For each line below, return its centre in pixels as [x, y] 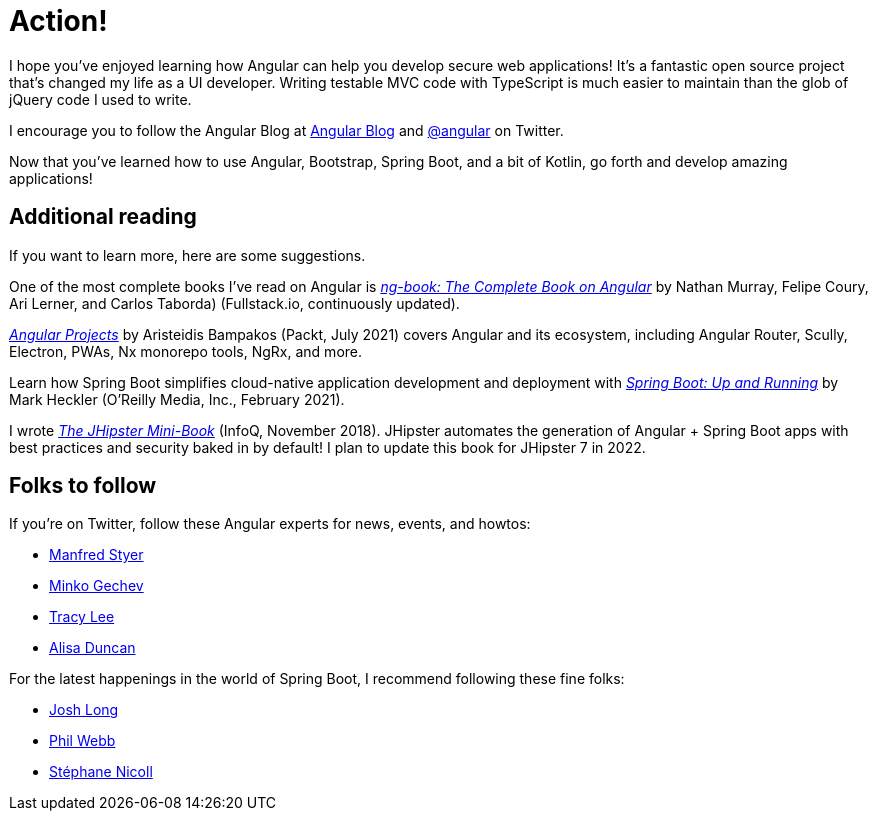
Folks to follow [83, 486]
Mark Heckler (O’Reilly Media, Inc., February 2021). [177, 399]
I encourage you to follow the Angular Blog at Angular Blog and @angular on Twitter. [286, 130]
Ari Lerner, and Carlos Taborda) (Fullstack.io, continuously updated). [234, 303]
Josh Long [84, 710]
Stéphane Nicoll [101, 772]
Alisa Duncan [92, 648]
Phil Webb [82, 741]
